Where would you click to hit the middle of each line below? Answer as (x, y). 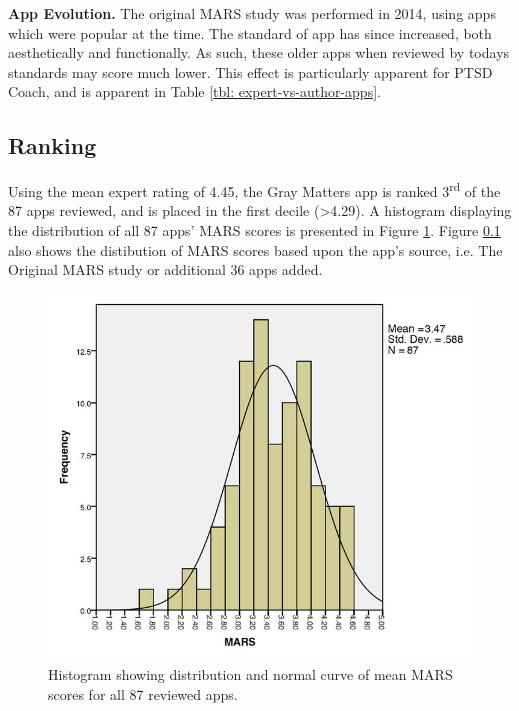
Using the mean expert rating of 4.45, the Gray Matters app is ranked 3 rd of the (254, 189)
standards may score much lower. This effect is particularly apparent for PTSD (250, 71)
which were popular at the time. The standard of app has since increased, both (250, 32)
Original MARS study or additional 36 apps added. (165, 269)
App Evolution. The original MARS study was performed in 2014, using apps (252, 13)
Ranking (52, 145)
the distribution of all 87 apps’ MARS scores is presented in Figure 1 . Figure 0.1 (254, 230)
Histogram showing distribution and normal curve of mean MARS (250, 674)
